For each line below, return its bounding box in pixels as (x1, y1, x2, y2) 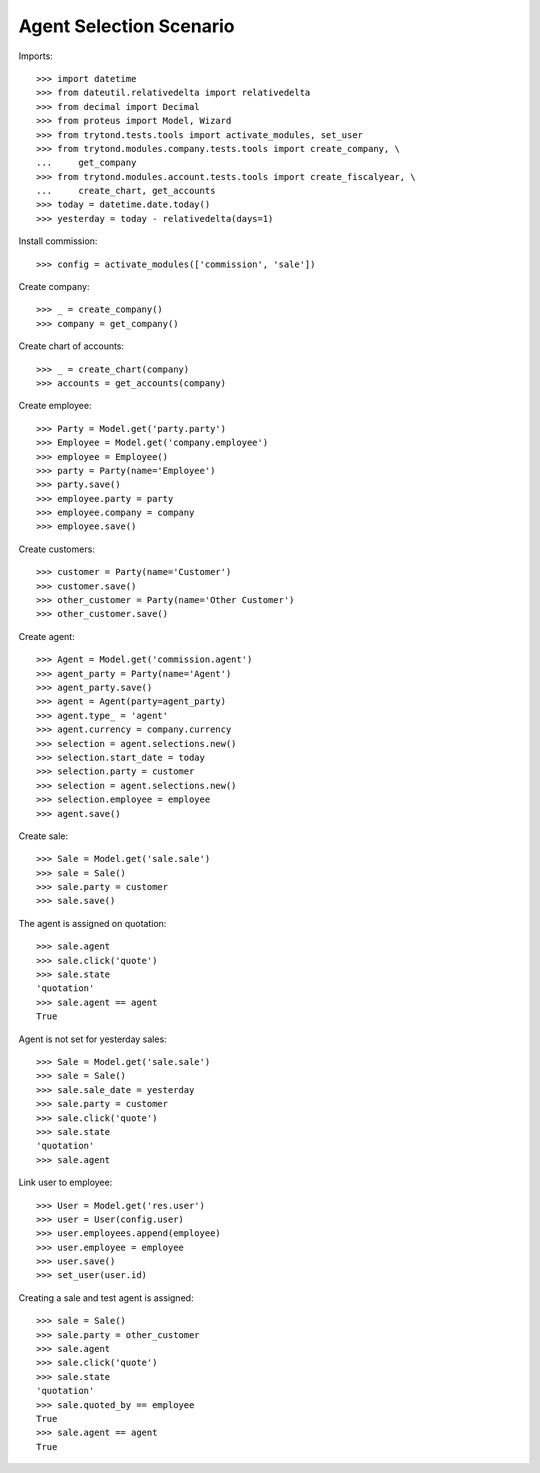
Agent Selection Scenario (18, 15, 235, 37)
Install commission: (18, 235, 98, 247)
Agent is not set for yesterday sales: (18, 1033, 167, 1045)
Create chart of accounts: (18, 340, 125, 352)
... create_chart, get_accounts (36, 185, 216, 197)
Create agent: (18, 630, 75, 642)
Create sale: (18, 830, 69, 842)
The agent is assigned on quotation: (18, 917, 167, 929)
